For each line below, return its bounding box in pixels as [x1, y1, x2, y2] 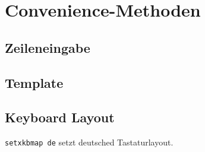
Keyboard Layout [5, 108, 115, 126]
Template [5, 73, 64, 91]
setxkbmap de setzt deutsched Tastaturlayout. [5, 136, 174, 148]
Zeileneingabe [5, 38, 90, 56]
